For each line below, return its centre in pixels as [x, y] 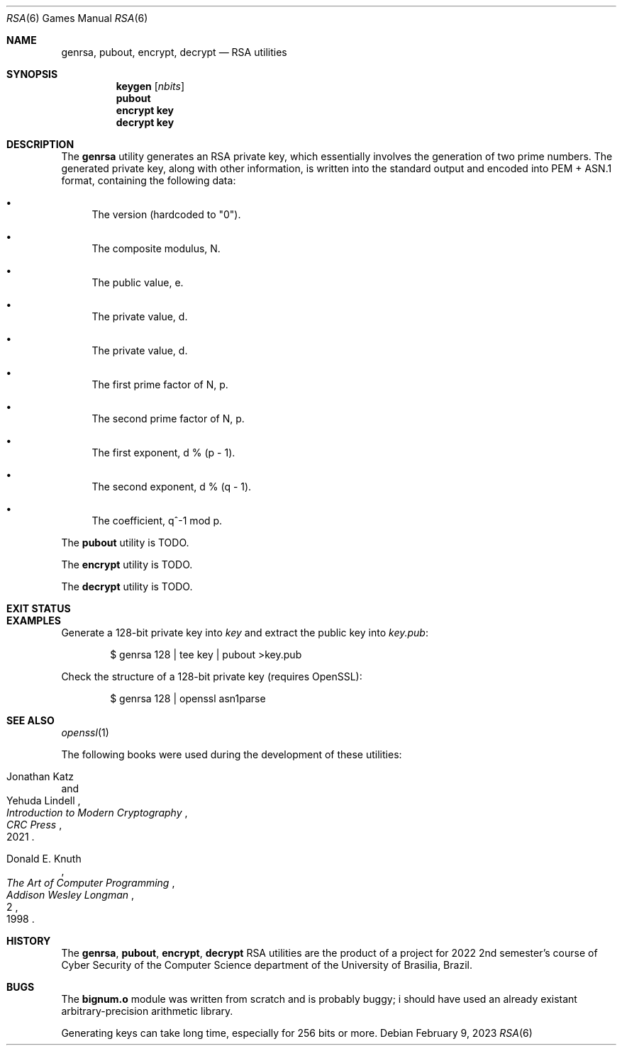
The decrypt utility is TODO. [127, 586]
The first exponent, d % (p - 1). [163, 453]
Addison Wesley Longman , [71, 895]
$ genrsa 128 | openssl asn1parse [188, 698]
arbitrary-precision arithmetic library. [147, 1011]
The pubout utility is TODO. [125, 543]
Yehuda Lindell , [44, 800]
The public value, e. [138, 282]
